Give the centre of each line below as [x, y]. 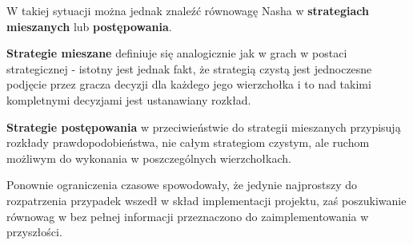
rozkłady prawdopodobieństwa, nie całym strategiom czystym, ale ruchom [188, 142]
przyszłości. [34, 232]
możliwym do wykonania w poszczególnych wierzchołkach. [149, 158]
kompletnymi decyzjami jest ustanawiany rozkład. [129, 99]
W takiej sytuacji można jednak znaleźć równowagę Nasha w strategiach [188, 10]
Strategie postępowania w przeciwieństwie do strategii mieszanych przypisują [204, 126]
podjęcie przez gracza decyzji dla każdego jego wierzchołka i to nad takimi [189, 84]
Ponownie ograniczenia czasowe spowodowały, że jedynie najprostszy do [182, 185]
